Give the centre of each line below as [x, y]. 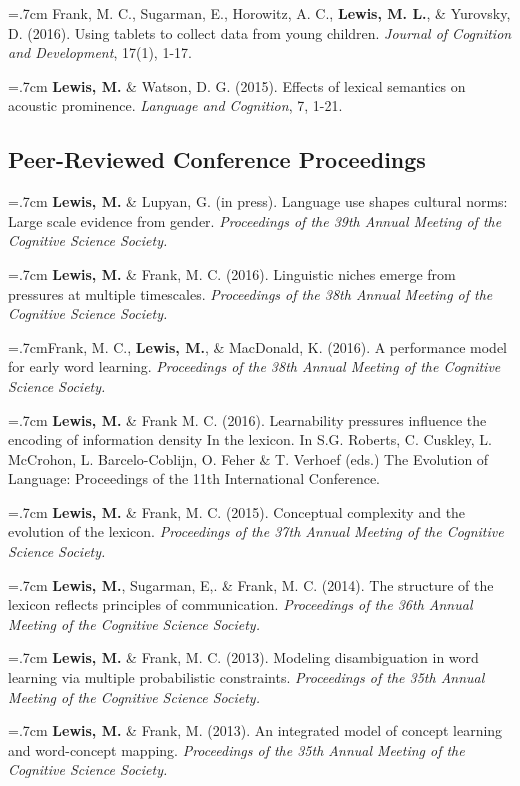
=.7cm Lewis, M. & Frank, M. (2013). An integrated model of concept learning [255, 730]
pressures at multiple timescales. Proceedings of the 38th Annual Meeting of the [250, 293]
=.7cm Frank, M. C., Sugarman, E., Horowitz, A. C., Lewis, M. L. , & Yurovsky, [259, 13]
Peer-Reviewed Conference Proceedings [217, 159]
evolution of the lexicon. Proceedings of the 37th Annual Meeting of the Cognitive [256, 531]
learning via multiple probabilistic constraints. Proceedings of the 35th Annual [246, 677]
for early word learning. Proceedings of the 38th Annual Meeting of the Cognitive [254, 366]
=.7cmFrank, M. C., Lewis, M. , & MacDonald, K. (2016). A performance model [257, 346]
